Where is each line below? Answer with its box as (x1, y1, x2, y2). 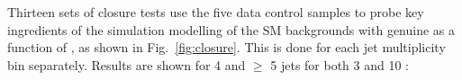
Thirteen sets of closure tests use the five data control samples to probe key (7, 3, 424, 21)
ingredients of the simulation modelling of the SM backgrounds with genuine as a (7, 20, 456, 39)
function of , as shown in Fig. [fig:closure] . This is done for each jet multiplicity (7, 38, 446, 57)
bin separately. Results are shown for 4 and (7, 55, 246, 74)
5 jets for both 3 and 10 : (270, 55, 410, 74)
